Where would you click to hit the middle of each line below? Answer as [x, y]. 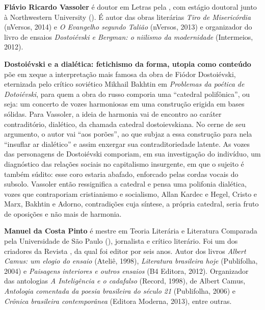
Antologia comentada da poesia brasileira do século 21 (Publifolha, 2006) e [120, 291]
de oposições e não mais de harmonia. [63, 213]
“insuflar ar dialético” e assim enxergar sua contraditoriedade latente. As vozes [127, 144]
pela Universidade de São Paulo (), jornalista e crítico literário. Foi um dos [121, 241]
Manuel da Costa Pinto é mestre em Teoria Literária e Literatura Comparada [131, 231]
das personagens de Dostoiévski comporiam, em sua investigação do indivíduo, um [132, 154]
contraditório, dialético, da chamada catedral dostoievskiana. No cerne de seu [125, 124]
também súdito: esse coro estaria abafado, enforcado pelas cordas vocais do [121, 174]
